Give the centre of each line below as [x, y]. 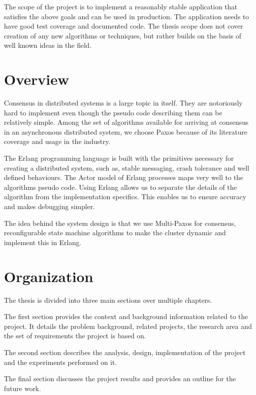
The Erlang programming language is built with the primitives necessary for [119, 158]
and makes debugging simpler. [49, 206]
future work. [23, 388]
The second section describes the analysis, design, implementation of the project [125, 352]
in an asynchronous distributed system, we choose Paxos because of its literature [126, 131]
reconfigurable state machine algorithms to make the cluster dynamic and [115, 233]
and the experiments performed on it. [61, 362]
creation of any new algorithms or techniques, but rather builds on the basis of [123, 35]
